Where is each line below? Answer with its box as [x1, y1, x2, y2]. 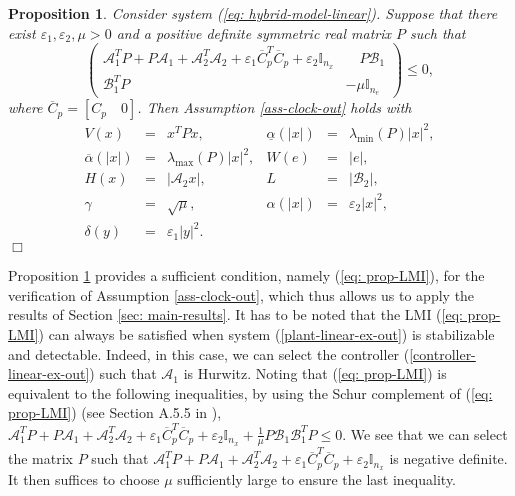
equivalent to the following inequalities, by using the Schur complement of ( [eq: [8, 382, 493, 403]
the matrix [8, 448, 73, 469]
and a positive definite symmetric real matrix [116, 22, 391, 43]
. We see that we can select [342, 423, 508, 444]
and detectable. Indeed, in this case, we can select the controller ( [8, 343, 410, 364]
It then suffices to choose [8, 469, 160, 490]
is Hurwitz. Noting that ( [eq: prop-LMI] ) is [183, 363, 447, 384]
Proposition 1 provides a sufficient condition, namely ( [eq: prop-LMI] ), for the [8, 265, 485, 286]
